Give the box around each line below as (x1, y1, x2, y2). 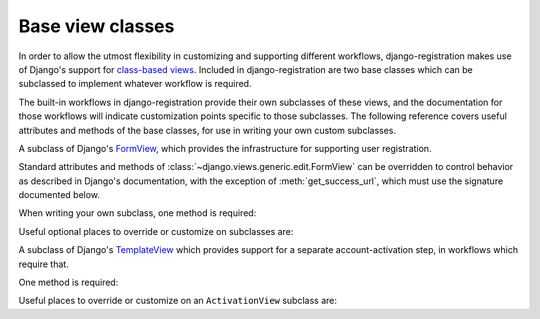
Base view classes (18, 15, 175, 37)
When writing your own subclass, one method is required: (18, 207, 257, 219)
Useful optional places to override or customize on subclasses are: (18, 225, 294, 237)
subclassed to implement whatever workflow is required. (18, 78, 252, 90)
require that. (18, 258, 69, 270)
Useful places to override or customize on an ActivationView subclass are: (18, 295, 338, 307)
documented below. (18, 189, 100, 201)
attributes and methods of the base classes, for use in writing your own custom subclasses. (18, 124, 397, 136)
